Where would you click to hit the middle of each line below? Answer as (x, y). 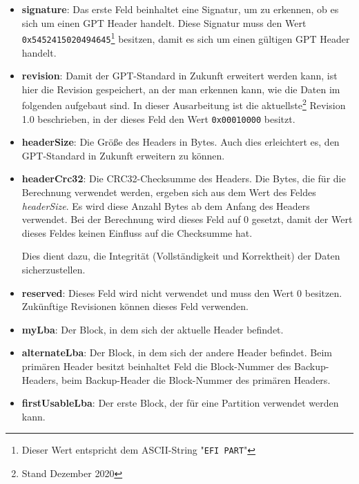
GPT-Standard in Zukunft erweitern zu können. (123, 155)
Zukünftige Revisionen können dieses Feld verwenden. (135, 306)
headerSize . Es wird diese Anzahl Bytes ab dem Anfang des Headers (166, 205)
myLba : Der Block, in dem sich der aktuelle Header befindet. (153, 329)
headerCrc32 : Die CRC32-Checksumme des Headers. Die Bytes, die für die (184, 178)
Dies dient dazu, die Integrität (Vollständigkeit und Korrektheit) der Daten (181, 256)
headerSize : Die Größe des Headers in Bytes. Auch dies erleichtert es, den (181, 142)
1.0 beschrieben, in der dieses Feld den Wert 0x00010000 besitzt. (158, 118)
